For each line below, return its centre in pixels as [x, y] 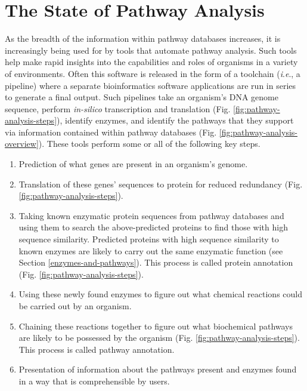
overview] [22, 144]
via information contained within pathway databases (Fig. [111, 132]
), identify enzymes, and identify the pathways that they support [175, 120]
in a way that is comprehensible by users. [94, 381]
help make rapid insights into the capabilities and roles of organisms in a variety [151, 62]
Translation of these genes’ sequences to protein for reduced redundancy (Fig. [161, 184]
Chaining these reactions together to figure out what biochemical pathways [156, 326]
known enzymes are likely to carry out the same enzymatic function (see [151, 250]
